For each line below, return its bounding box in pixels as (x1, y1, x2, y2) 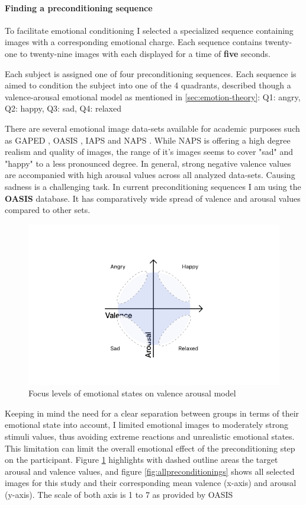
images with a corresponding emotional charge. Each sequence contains (5, 36, 262, 48)
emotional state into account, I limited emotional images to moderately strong (5, 418, 288, 431)
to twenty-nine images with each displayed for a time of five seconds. (20, 47, 270, 59)
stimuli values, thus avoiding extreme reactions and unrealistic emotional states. (5, 430, 295, 443)
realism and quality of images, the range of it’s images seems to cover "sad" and (5, 145, 294, 158)
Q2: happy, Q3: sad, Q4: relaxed (5, 102, 121, 115)
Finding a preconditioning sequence (5, 1, 153, 14)
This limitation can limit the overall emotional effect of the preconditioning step (5, 442, 295, 454)
